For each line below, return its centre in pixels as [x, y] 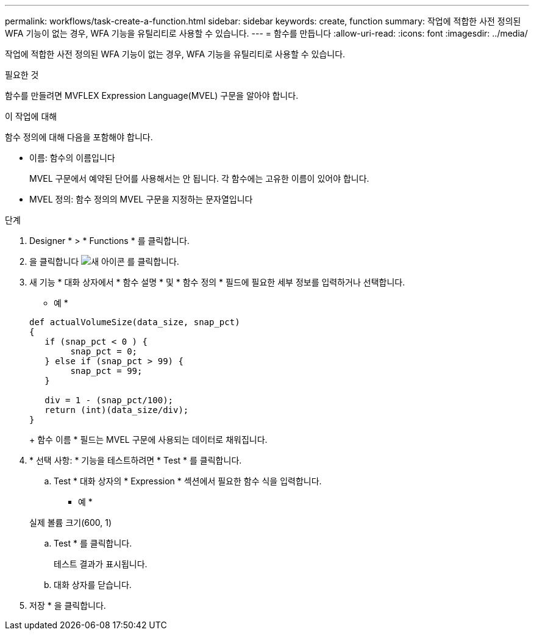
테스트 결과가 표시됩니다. [101, 564]
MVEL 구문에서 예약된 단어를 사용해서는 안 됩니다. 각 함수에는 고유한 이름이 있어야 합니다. [199, 178]
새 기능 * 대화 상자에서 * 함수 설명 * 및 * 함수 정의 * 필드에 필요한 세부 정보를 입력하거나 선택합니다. [217, 282]
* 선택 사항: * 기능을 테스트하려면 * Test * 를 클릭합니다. [136, 460]
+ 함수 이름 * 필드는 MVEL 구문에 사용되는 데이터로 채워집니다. [148, 439]
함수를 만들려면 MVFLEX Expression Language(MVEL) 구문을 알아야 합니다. [152, 95]
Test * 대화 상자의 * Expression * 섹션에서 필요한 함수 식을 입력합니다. [188, 481]
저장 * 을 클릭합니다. [68, 605]
